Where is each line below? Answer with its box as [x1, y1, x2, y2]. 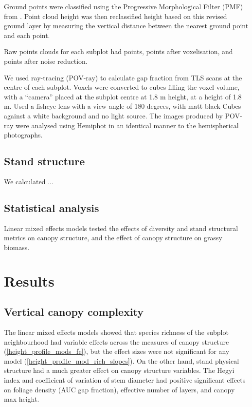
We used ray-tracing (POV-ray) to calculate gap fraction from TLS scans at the [4, 72, 242, 82]
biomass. [4, 242, 30, 252]
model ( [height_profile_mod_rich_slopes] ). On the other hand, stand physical [4, 355, 239, 366]
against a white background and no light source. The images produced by [4, 110, 223, 120]
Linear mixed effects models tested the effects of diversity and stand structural [4, 223, 238, 233]
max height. [4, 394, 39, 404]
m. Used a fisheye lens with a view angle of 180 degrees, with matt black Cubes [4, 101, 241, 111]
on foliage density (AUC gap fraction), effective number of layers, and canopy [4, 384, 235, 394]
